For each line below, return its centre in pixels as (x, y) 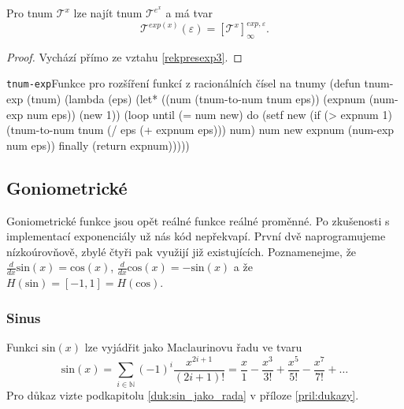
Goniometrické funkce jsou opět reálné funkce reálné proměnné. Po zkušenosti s (198, 220)
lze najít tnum (108, 13)
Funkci (22, 347)
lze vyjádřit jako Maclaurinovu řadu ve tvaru (193, 347)
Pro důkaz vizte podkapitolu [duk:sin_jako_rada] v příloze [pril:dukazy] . (183, 394)
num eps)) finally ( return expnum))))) (98, 145)
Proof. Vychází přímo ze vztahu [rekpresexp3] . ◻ (124, 56)
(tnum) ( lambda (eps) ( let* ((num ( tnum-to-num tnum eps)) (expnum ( (200, 99)
